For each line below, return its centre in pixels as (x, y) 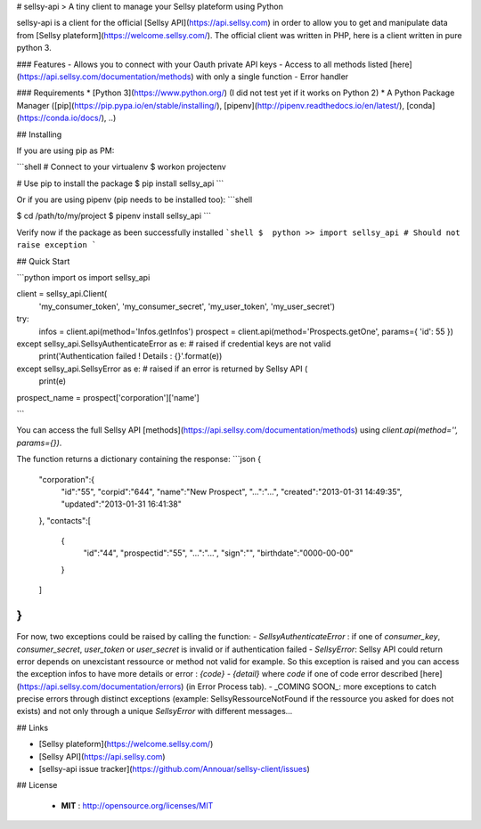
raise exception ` (57, 245)
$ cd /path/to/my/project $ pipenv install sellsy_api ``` (114, 216)
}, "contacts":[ (65, 520)
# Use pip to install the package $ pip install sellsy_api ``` (120, 183)
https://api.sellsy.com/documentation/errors (100, 687)
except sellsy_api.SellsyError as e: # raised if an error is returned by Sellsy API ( (162, 369)
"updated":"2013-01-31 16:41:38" (122, 504)
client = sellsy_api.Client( (62, 294)
